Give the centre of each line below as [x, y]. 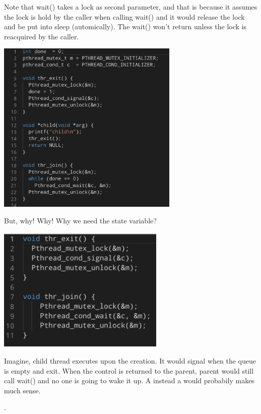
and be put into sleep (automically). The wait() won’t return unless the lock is [125, 26]
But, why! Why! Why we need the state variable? [80, 221]
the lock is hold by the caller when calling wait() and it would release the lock [124, 16]
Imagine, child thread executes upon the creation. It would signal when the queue [130, 361]
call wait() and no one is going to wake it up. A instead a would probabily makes [129, 380]
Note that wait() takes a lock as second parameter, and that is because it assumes [131, 7]
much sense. [22, 390]
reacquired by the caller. [42, 36]
